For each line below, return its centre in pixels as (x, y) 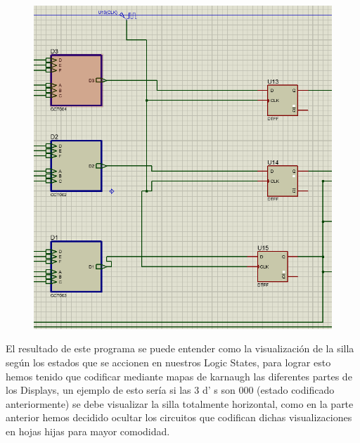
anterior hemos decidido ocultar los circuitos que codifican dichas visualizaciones (179, 417)
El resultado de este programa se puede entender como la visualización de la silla (180, 348)
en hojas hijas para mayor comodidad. (88, 431)
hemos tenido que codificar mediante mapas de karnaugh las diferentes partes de (179, 376)
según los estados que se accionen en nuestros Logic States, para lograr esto (168, 362)
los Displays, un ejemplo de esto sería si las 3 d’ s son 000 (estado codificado (170, 390)
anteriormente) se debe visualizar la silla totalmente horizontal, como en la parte (180, 403)
